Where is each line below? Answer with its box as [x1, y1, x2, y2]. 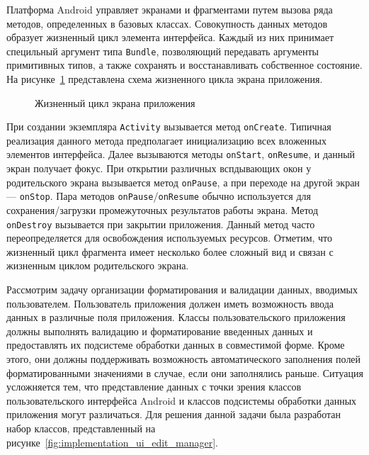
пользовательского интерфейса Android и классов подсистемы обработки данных [6, 393, 357, 408]
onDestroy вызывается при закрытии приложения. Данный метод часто [6, 216, 315, 231]
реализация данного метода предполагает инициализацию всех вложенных [6, 133, 327, 147]
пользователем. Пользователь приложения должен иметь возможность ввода [6, 296, 334, 310]
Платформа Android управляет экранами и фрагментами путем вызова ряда [6, 2, 333, 16]
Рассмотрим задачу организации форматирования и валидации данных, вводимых [6, 282, 358, 297]
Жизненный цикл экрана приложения [35, 95, 195, 110]
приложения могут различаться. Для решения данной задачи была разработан [6, 407, 341, 422]
